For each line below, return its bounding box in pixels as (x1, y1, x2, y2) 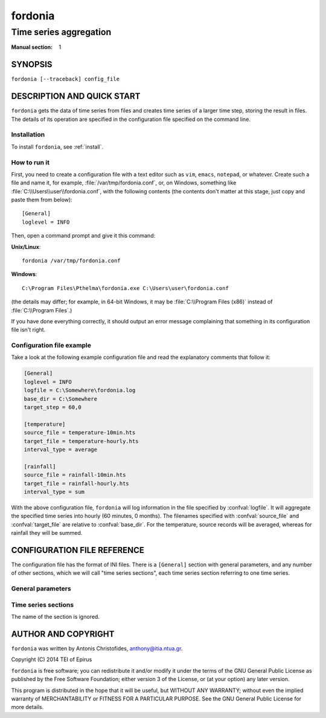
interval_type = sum (24, 488, 85, 495)
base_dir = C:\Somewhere (24, 395, 98, 402)
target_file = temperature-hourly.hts (24, 438, 139, 444)
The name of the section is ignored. (11, 613, 100, 621)
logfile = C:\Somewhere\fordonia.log (24, 387, 136, 394)
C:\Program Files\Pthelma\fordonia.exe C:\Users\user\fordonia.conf (22, 285, 229, 291)
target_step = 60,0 (24, 404, 81, 411)
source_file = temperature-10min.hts (24, 429, 136, 436)
